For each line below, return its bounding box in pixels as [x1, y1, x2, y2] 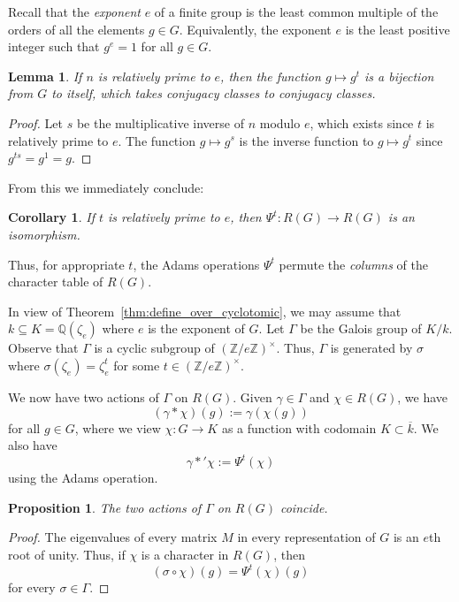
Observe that [8, 339, 79, 357]
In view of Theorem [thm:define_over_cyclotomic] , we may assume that [8, 301, 402, 320]
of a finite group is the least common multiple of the [154, 3, 439, 20]
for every [8, 578, 56, 597]
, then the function [220, 66, 321, 85]
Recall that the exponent [8, 3, 141, 20]
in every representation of [237, 528, 376, 546]
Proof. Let [8, 113, 63, 132]
